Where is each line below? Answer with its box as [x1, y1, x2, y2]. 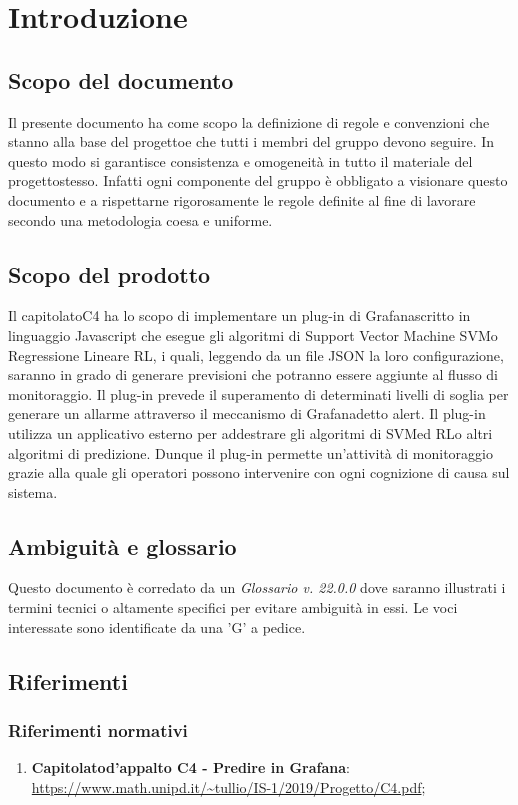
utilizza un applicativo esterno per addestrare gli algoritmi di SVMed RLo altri [8, 422, 493, 443]
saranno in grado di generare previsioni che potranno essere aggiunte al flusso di [8, 364, 498, 385]
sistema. [8, 481, 58, 502]
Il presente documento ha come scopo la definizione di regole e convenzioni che [8, 111, 490, 132]
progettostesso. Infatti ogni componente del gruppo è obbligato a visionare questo [8, 170, 508, 191]
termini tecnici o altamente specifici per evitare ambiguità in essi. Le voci [8, 597, 458, 618]
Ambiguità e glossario [8, 530, 237, 561]
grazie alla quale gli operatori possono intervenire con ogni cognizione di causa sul [8, 462, 510, 483]
